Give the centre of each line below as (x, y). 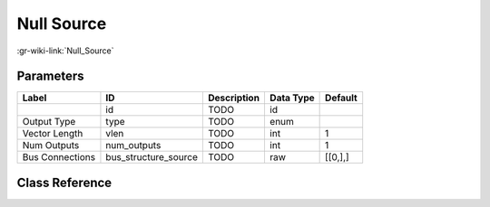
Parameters (50, 76)
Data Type (292, 98)
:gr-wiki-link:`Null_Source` (65, 51)
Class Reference (64, 182)
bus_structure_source (152, 157)
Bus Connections (59, 157)
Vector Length (53, 134)
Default (341, 98)
